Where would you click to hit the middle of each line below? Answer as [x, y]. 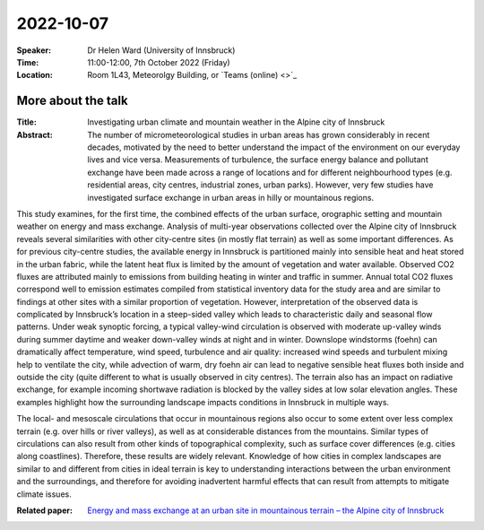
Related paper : [45, 510]
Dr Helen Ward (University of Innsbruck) [161, 50]
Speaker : [34, 50]
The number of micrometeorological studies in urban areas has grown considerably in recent [259, 135]
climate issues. [44, 494]
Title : [27, 122]
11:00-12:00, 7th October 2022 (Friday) [159, 62]
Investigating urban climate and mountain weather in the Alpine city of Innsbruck [236, 122]
